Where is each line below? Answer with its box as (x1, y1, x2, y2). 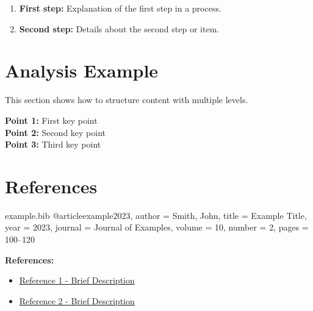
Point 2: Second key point (5, 126, 106, 138)
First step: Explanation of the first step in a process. (19, 2, 221, 14)
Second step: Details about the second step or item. (19, 22, 220, 35)
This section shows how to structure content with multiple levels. (5, 93, 248, 106)
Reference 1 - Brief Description (19, 274, 135, 287)
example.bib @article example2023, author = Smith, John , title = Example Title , (5, 209, 307, 221)
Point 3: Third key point (5, 138, 101, 151)
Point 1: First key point (5, 113, 98, 126)
